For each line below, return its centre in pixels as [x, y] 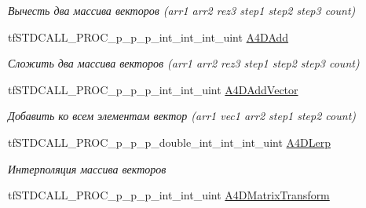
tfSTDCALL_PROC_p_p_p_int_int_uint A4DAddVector [153, 89]
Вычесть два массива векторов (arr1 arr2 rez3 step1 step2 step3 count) [182, 10]
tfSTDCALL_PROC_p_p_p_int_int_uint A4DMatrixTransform [169, 195]
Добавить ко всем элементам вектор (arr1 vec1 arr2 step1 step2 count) [182, 116]
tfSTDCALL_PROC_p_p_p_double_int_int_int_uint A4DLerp [169, 142]
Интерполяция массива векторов [87, 168]
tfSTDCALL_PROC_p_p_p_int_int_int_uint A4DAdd [148, 36]
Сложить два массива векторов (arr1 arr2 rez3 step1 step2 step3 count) [184, 63]
